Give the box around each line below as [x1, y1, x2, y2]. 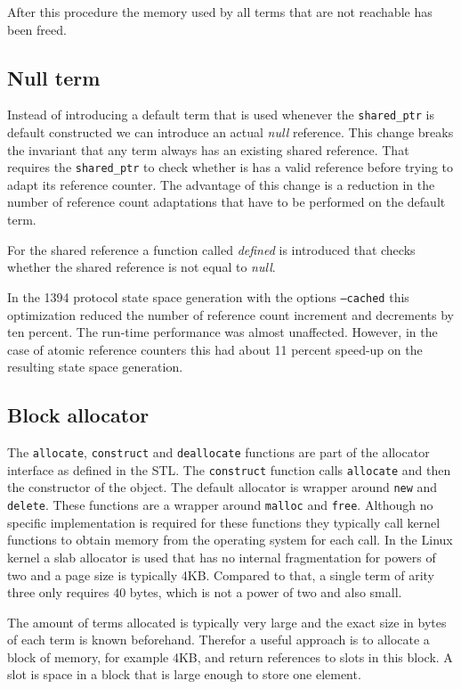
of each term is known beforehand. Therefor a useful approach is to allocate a [7, 630, 430, 649]
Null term [7, 63, 101, 91]
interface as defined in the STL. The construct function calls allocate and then [7, 460, 451, 479]
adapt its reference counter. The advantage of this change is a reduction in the [7, 175, 435, 193]
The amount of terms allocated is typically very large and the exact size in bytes [7, 612, 447, 631]
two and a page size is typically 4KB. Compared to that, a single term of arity [7, 565, 435, 584]
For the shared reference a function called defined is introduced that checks [7, 240, 416, 258]
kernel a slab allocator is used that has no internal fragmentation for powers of [7, 547, 436, 566]
